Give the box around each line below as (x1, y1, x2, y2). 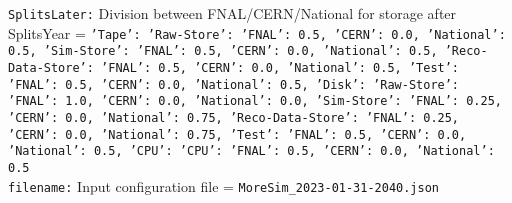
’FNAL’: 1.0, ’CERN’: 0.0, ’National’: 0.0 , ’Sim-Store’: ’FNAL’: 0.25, (8, 94, 502, 109)
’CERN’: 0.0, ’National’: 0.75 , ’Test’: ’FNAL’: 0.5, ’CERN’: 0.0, (8, 127, 467, 142)
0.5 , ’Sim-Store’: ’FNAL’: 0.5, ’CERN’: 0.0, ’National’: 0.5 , (8, 44, 438, 59)
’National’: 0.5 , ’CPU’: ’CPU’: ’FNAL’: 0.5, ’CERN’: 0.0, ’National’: (8, 144, 495, 159)
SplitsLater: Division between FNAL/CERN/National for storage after (8, 3, 457, 23)
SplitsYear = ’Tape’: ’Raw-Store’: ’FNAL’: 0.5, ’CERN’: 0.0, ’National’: (8, 22, 506, 43)
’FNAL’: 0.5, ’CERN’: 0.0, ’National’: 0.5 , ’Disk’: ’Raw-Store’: (8, 77, 460, 92)
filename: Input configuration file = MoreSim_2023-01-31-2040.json (8, 175, 440, 196)
